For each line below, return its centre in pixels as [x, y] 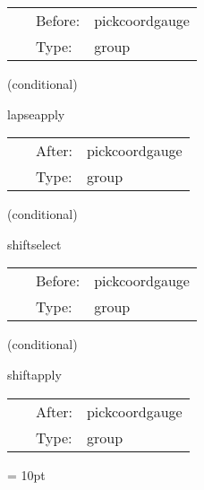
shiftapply [34, 374]
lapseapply [36, 114]
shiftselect [34, 244]
